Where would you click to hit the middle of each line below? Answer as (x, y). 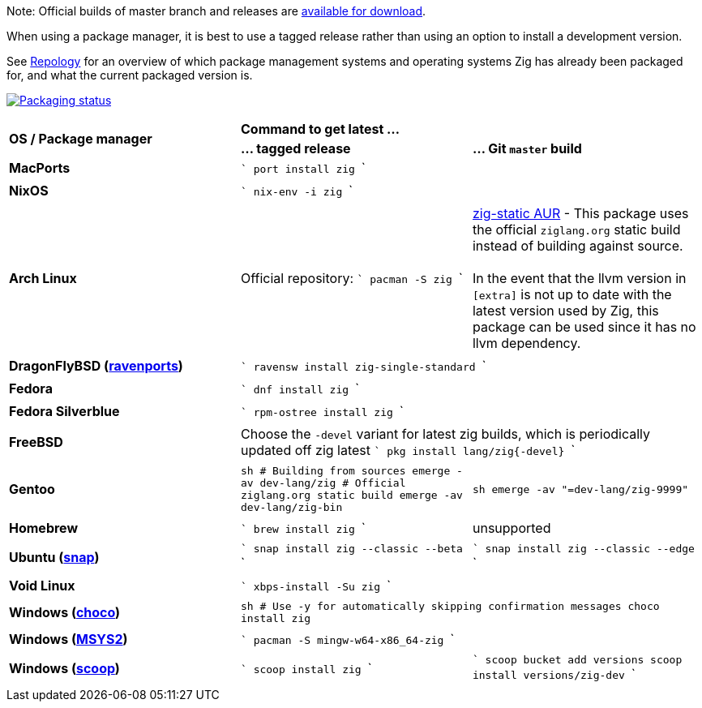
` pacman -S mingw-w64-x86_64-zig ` (347, 639)
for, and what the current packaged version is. (130, 75)
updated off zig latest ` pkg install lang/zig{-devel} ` (408, 450)
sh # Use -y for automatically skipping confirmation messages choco (450, 606)
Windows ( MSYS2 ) (68, 639)
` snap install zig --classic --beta (351, 549)
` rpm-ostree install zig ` (322, 411)
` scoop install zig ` (306, 668)
